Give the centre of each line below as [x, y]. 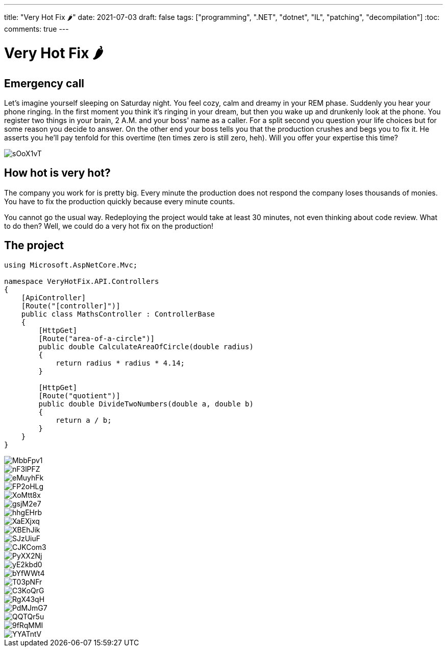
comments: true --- [36, 29]
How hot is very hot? [57, 173]
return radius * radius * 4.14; [120, 363]
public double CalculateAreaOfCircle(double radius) [146, 346]
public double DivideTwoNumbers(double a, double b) [146, 404]
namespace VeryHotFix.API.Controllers [82, 281]
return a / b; [84, 420]
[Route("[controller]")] [71, 306]
